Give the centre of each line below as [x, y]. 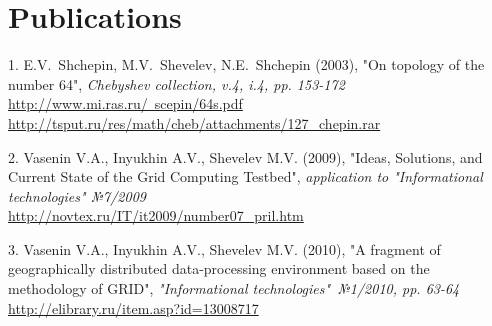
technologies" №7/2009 [77, 195]
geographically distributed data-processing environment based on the [219, 268]
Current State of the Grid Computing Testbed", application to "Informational [245, 176]
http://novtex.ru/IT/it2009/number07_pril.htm [156, 215]
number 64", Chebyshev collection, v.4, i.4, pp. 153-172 [176, 83]
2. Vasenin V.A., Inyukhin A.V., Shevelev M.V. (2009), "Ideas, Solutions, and [245, 156]
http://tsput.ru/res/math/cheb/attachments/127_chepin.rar [194, 122]
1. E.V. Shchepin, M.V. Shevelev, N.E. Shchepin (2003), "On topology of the [246, 64]
